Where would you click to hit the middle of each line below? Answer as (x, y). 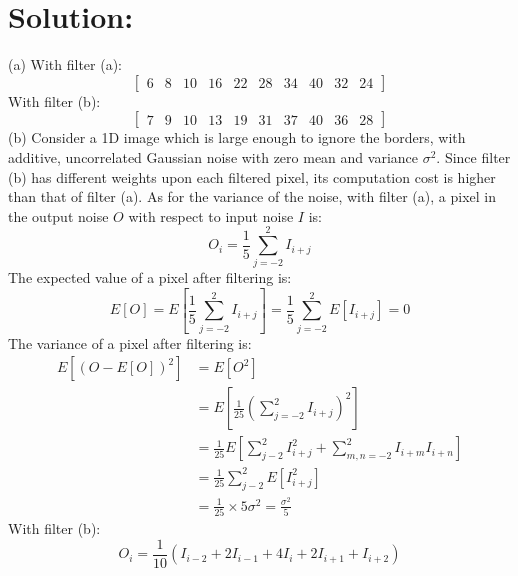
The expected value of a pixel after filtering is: (150, 277)
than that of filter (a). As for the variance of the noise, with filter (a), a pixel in (252, 196)
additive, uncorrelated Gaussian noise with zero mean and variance (213, 156)
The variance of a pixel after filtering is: (130, 342)
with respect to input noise (211, 215)
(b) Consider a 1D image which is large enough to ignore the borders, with (237, 137)
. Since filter (473, 156)
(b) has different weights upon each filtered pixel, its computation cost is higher (252, 176)
